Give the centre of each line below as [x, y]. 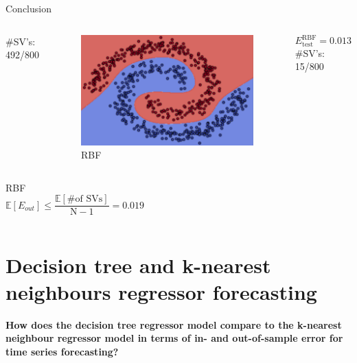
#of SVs [85, 199]
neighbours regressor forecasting [161, 291]
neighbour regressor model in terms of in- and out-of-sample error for [174, 338]
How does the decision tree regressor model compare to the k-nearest [174, 324]
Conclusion [28, 8]
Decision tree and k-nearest [138, 265]
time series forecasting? [62, 351]
